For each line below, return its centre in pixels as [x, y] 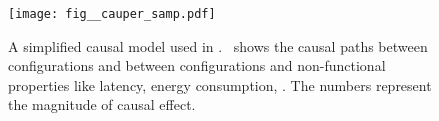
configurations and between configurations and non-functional [197, 65]
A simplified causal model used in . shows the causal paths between [218, 45]
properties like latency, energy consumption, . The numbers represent [220, 84]
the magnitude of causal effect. [102, 104]
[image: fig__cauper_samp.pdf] [112, 14]
